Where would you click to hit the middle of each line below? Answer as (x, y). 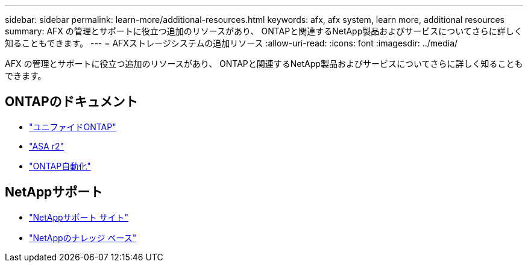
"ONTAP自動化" (60, 166)
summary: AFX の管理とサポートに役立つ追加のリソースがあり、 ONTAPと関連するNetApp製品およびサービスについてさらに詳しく (264, 31)
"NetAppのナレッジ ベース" (83, 237)
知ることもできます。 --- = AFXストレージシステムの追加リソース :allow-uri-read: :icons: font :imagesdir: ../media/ (231, 43)
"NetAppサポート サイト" (79, 217)
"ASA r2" (46, 146)
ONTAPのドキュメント (71, 102)
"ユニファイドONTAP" (73, 127)
